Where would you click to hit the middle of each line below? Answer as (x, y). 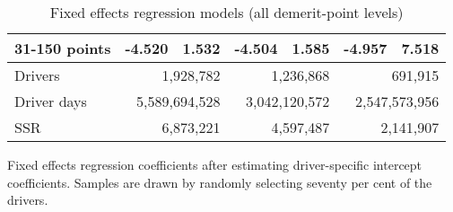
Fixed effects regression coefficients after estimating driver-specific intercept (215, 164)
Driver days (51, 101)
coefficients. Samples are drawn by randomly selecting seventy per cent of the (220, 182)
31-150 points (63, 48)
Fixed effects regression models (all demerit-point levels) (226, 12)
